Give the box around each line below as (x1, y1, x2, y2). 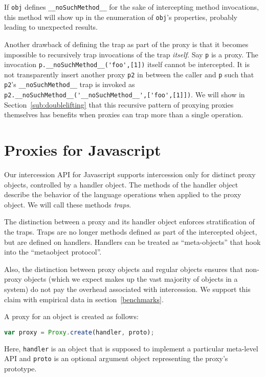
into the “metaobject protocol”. (4, 246, 102, 257)
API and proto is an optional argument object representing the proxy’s (4, 353, 228, 364)
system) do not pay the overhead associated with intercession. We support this (4, 284, 251, 295)
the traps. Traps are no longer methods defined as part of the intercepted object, (4, 226, 257, 237)
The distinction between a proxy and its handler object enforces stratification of (4, 216, 255, 227)
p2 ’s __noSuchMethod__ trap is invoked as (4, 79, 135, 90)
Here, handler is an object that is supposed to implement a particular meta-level (4, 343, 258, 353)
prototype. (4, 363, 37, 373)
